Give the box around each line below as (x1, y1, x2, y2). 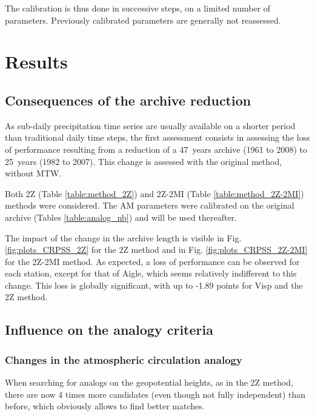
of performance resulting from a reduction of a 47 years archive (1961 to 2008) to (5, 143, 307, 155)
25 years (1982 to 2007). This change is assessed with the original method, (5, 155, 282, 167)
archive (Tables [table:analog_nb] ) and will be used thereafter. (5, 210, 237, 223)
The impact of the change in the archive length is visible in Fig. (5, 231, 242, 244)
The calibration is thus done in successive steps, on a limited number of (5, 2, 271, 14)
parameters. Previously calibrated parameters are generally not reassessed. (5, 13, 281, 26)
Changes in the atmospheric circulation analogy (5, 352, 242, 367)
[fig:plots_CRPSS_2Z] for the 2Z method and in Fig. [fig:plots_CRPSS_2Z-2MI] (5, 243, 308, 256)
